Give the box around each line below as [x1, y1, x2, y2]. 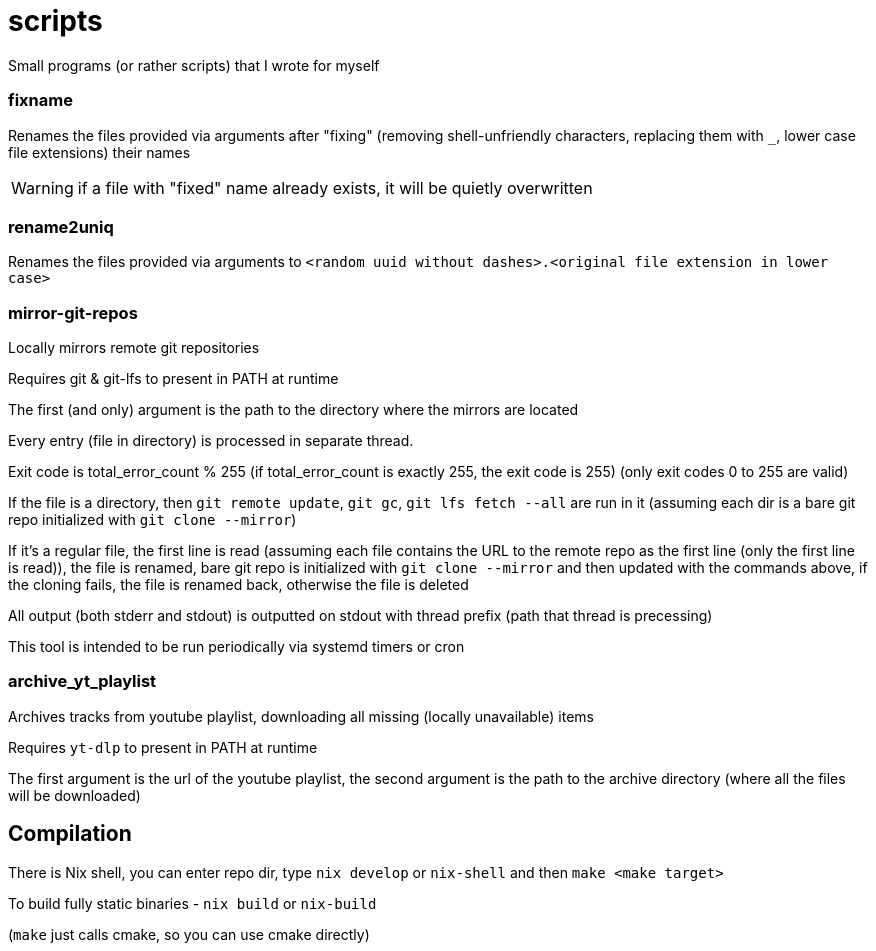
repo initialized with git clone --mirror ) [8, 511, 297, 528]
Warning [11, 177, 74, 198]
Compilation [8, 821, 132, 847]
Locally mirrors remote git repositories [8, 339, 260, 356]
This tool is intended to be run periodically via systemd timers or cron [8, 638, 465, 655]
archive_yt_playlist [8, 671, 157, 692]
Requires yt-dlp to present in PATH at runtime [8, 738, 318, 756]
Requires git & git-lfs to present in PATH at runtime [8, 370, 339, 387]
